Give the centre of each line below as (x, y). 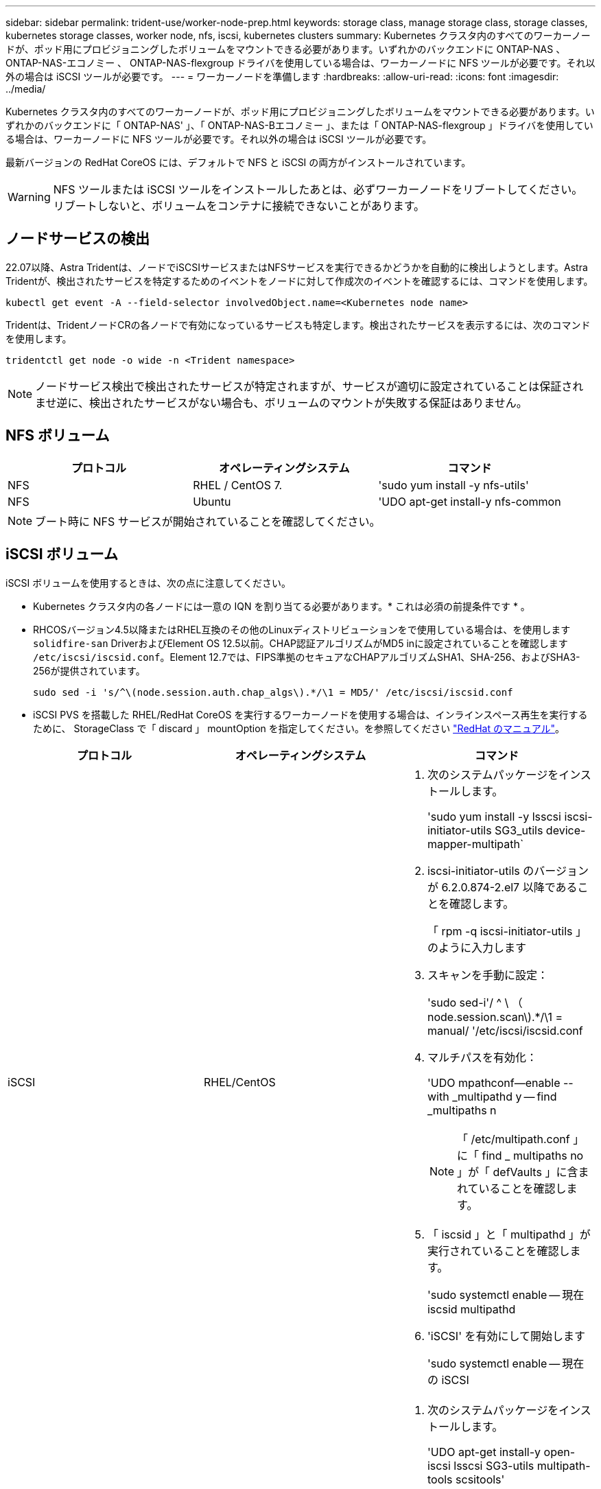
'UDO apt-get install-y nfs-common (470, 501)
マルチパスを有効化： (482, 1057)
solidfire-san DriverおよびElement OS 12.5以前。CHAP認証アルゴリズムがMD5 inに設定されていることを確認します (300, 643)
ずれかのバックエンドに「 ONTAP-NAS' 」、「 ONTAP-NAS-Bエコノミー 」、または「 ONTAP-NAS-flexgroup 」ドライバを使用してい (299, 125)
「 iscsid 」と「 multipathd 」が (509, 1234)
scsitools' (480, 1479)
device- (566, 830)
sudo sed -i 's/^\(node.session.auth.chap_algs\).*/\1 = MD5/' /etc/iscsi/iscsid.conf (273, 692)
